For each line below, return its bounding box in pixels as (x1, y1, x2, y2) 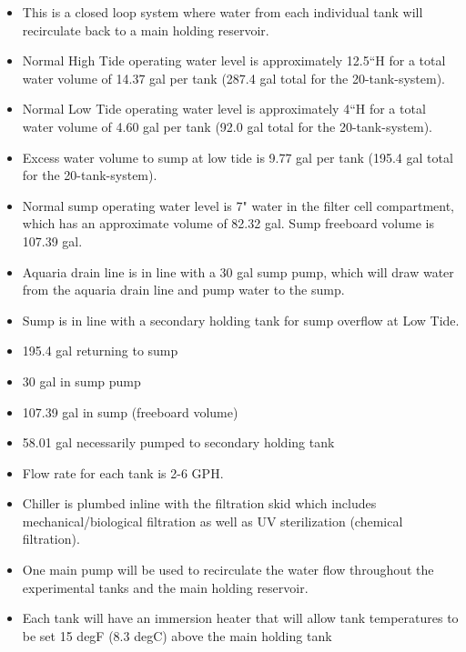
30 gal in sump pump (22, 371, 141, 390)
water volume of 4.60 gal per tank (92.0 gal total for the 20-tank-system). (22, 116, 432, 135)
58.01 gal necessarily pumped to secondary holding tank (22, 433, 335, 452)
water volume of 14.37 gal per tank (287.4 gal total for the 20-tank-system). (22, 68, 445, 87)
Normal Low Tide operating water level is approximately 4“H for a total (22, 99, 426, 118)
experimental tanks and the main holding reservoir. (22, 577, 309, 597)
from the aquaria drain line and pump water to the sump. (22, 280, 345, 299)
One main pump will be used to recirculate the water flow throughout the (22, 560, 434, 579)
